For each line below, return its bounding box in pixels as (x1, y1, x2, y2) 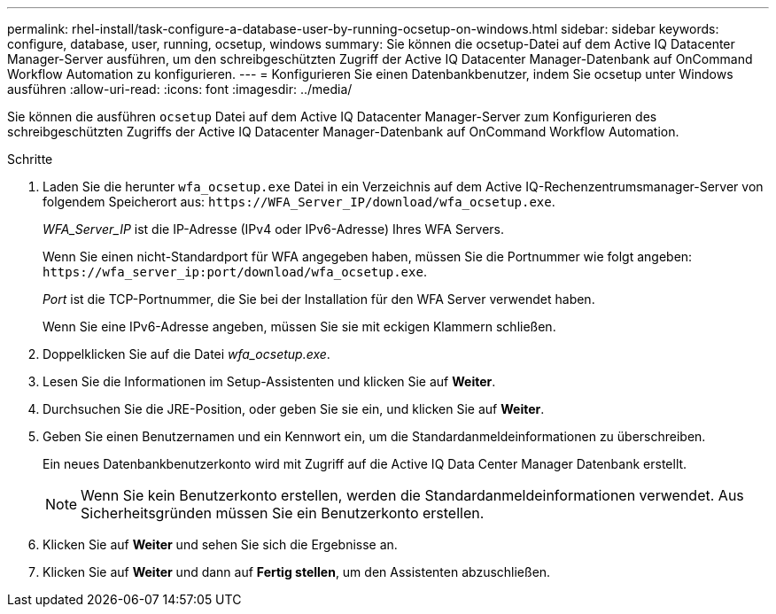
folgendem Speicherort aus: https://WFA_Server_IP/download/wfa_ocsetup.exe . (43, 194, 555, 209)
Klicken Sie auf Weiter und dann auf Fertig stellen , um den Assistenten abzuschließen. (43, 564, 551, 579)
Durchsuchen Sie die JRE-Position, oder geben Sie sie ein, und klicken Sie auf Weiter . (43, 401, 545, 416)
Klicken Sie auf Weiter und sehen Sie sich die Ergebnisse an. (43, 537, 398, 552)
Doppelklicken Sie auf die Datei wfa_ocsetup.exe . (43, 346, 330, 361)
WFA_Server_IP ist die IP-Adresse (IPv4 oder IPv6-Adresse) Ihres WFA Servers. (43, 222, 505, 237)
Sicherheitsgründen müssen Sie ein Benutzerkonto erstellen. (81, 504, 485, 522)
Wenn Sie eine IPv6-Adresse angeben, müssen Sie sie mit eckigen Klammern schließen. (43, 319, 556, 334)
